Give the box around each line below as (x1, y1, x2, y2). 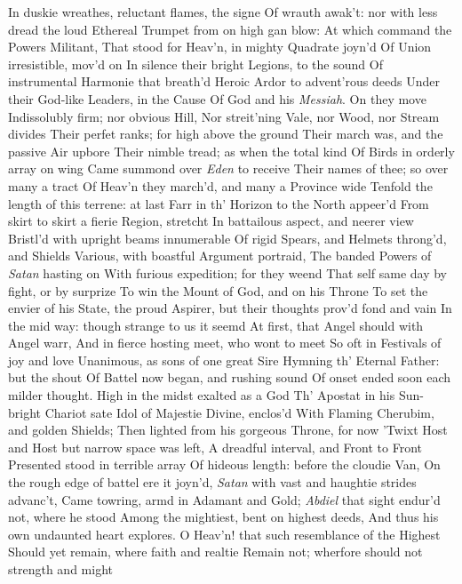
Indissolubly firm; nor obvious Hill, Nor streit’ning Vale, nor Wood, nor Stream (8, 107, 440, 125)
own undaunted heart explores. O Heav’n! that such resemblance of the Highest (8, 524, 441, 543)
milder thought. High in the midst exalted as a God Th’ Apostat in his (8, 386, 395, 404)
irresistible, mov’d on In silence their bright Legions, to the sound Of (8, 54, 383, 73)
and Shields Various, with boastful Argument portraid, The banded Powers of (8, 246, 432, 265)
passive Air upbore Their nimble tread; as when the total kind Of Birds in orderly (8, 141, 455, 160)
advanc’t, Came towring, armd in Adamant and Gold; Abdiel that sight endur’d (8, 490, 441, 508)
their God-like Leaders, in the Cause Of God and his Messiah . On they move (8, 89, 426, 108)
